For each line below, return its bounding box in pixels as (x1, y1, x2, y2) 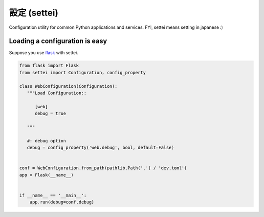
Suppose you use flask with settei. (9, 50, 78, 56)
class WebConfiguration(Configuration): (19, 83, 117, 89)
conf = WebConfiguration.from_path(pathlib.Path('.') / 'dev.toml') (19, 165, 187, 171)
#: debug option (27, 138, 66, 143)
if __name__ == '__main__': (19, 193, 87, 198)
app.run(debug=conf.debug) (29, 199, 95, 205)
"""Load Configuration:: (27, 90, 87, 96)
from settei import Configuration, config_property (19, 70, 146, 75)
